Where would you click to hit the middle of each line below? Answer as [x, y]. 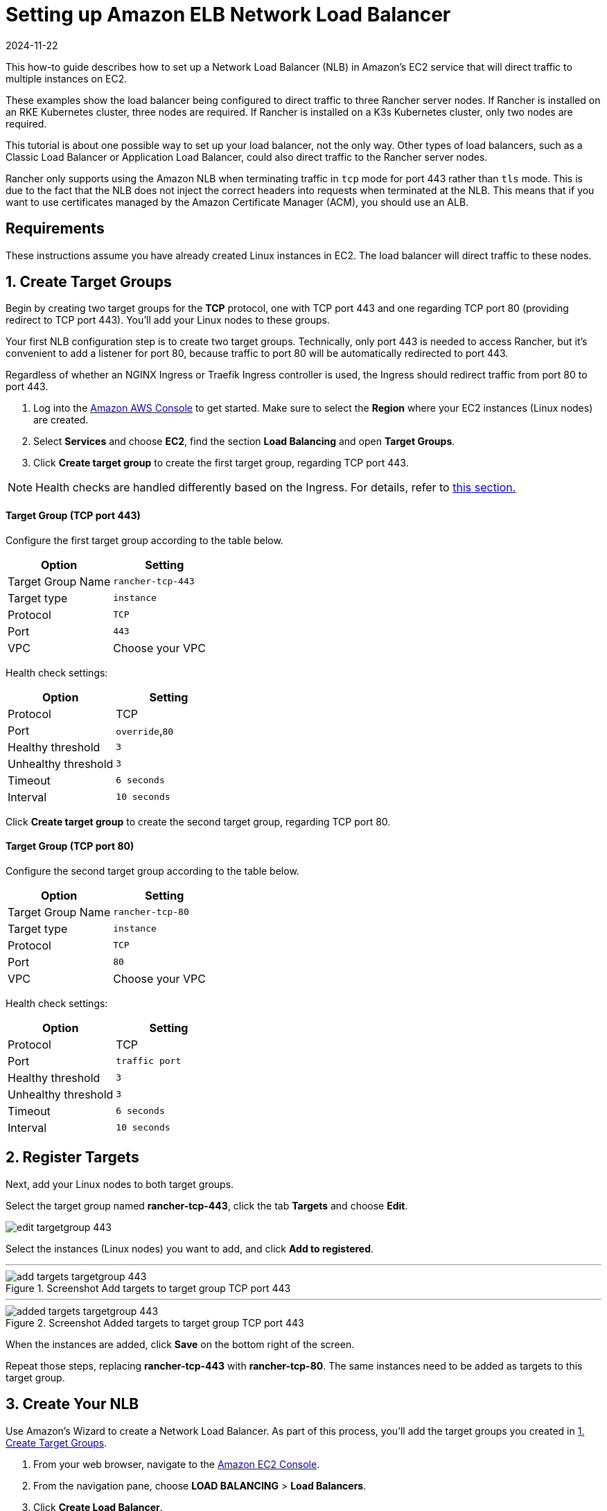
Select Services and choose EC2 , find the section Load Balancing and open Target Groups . [244, 442]
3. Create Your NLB [72, 1404]
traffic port [149, 1061]
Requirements [55, 229]
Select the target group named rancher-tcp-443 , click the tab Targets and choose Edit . [207, 1205]
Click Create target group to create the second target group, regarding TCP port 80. [198, 821]
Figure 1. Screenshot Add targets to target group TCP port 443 [148, 1288]
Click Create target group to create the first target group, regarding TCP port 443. [221, 463]
